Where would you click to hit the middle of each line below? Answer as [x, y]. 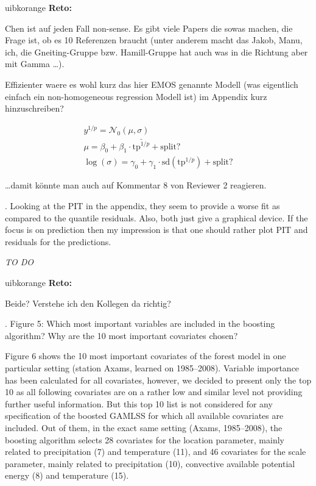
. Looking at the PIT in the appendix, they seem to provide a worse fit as [142, 206]
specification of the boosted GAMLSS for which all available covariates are [144, 416]
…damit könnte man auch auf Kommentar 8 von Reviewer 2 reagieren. [136, 185]
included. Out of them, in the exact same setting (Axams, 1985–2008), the [144, 427]
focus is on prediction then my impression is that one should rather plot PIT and [156, 230]
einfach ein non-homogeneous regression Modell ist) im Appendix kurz [136, 96]
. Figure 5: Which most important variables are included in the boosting [140, 323]
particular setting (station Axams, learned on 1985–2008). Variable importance [152, 367]
